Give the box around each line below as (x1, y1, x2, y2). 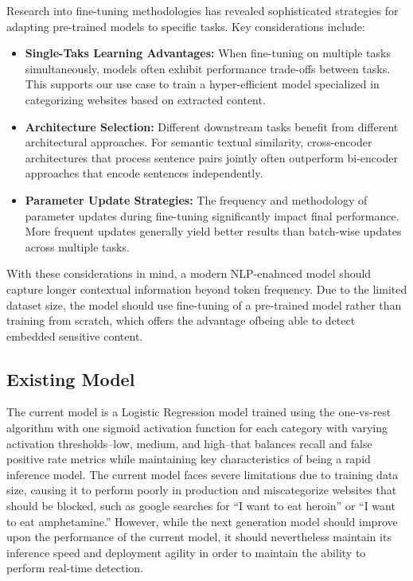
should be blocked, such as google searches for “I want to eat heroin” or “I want (6, 497, 395, 514)
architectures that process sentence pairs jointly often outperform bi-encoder (25, 149, 398, 166)
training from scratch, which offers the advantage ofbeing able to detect (6, 312, 356, 329)
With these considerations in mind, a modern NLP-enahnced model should (6, 265, 372, 282)
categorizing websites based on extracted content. (25, 91, 266, 107)
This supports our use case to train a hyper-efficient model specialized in (25, 76, 380, 92)
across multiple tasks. (25, 238, 130, 255)
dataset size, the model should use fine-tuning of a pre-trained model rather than (6, 296, 402, 313)
